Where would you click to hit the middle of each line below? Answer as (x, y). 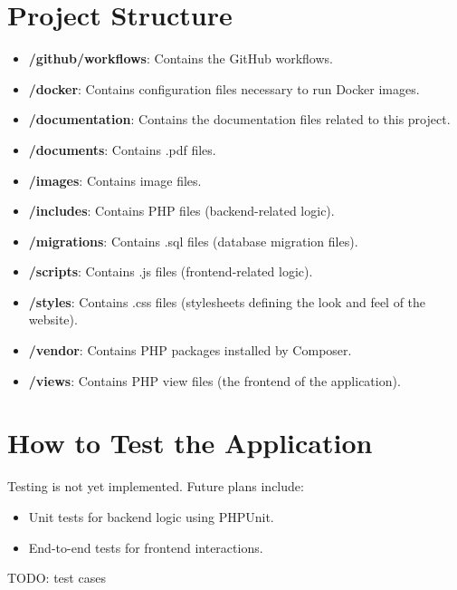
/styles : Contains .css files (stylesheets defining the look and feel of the (227, 301)
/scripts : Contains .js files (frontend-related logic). (171, 271)
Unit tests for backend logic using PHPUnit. (151, 516)
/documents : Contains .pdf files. (122, 149)
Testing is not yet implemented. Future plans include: (156, 486)
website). (53, 319)
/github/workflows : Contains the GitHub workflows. (181, 58)
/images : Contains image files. (115, 180)
